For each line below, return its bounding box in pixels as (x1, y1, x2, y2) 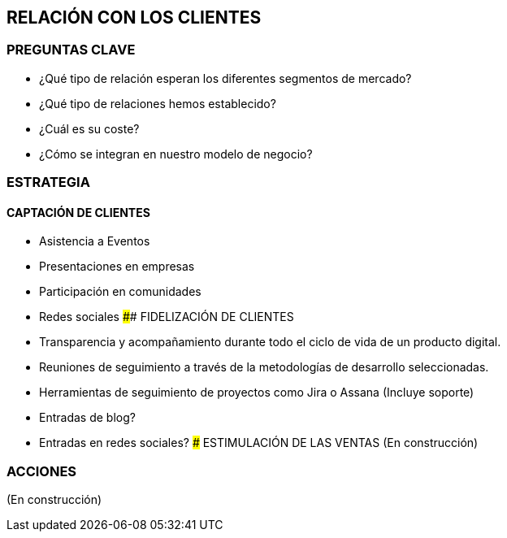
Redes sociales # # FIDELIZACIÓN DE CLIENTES (39, 310, 294, 324)
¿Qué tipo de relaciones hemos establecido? (39, 96, 276, 111)
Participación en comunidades (39, 284, 201, 299)
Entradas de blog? (39, 410, 136, 425)
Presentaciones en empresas (39, 259, 195, 274)
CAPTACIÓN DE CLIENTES (6, 205, 150, 219)
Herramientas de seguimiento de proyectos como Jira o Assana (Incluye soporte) (39, 385, 474, 400)
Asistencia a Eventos (39, 234, 150, 249)
